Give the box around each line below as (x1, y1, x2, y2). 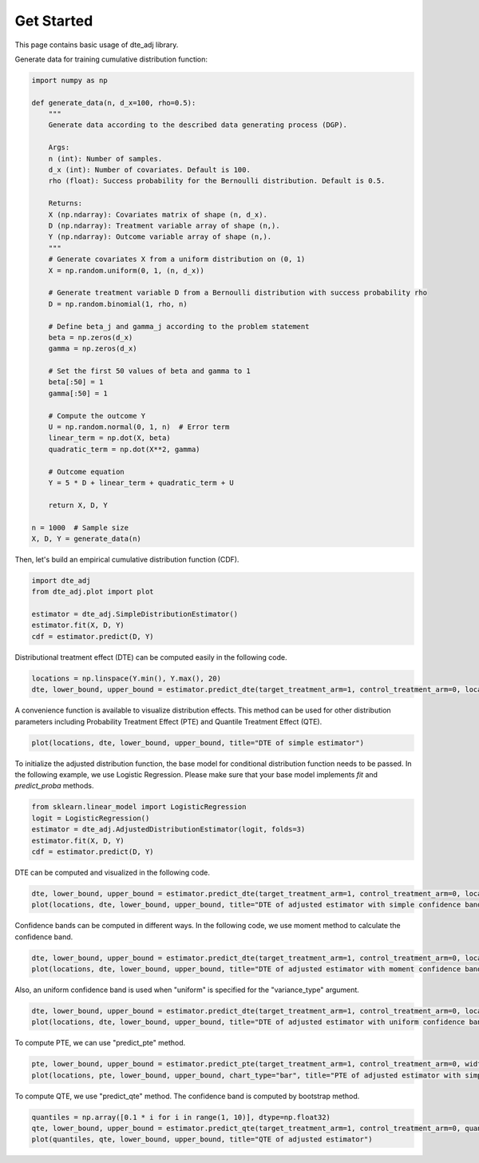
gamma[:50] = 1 (48, 388, 108, 398)
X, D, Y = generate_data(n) (31, 534, 141, 543)
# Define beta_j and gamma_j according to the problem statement (48, 322, 310, 331)
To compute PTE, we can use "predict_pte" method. (14, 1038, 186, 1048)
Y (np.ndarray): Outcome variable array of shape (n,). (48, 232, 272, 241)
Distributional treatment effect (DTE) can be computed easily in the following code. (14, 652, 287, 662)
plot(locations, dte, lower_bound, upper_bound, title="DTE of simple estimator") (31, 738, 365, 747)
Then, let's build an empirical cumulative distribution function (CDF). (14, 554, 239, 564)
